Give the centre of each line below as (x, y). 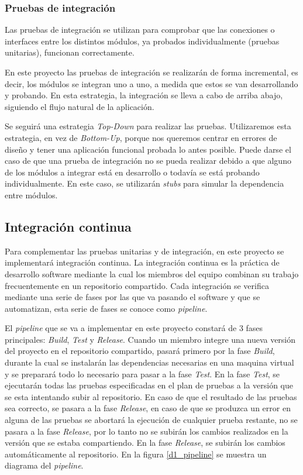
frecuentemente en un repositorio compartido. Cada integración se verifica (137, 285)
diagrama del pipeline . (44, 465)
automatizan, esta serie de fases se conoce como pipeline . (106, 308)
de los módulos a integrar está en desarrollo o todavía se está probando (132, 172)
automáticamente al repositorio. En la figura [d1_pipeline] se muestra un (136, 454)
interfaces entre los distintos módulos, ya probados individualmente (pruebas (142, 41)
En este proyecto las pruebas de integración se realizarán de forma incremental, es (151, 72)
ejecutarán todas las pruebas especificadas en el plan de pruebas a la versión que (149, 385)
